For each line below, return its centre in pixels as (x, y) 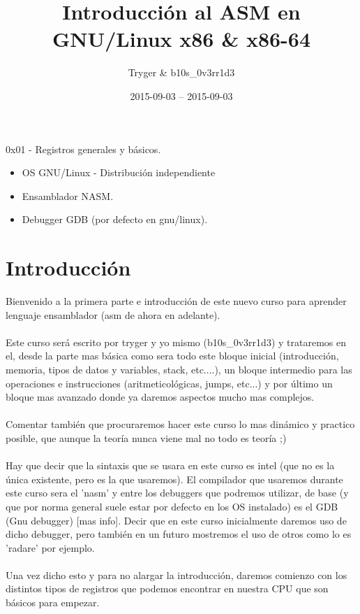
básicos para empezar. (53, 602)
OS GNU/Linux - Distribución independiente (119, 172)
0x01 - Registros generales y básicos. (83, 149)
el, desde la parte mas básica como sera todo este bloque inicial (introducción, (172, 356)
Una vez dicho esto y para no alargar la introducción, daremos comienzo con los (177, 574)
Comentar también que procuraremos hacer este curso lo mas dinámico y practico (180, 424)
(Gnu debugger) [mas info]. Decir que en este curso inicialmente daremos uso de (176, 520)
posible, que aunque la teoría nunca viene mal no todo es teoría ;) (146, 437)
